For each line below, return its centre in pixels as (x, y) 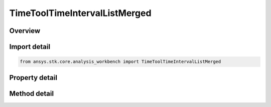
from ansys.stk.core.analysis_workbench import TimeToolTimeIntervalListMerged (120, 62)
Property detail (33, 77)
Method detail (32, 93)
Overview (25, 31)
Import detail (30, 47)
